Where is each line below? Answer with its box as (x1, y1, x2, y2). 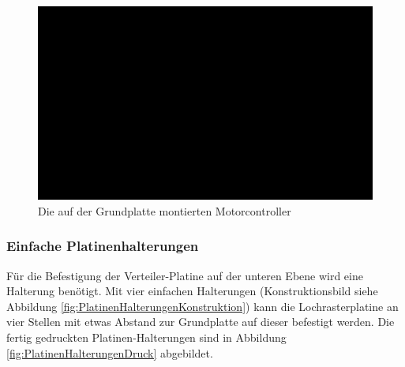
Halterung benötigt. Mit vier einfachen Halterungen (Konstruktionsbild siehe (6, 283, 378, 299)
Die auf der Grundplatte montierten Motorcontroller (38, 202, 291, 219)
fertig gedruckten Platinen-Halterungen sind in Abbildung (6, 328, 287, 345)
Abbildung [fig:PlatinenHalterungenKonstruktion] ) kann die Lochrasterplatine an (6, 298, 399, 314)
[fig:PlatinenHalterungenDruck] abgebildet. (6, 344, 213, 361)
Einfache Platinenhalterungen (6, 236, 199, 256)
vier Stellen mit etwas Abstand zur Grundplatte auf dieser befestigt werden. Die (6, 313, 395, 330)
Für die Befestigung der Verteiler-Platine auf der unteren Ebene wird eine (6, 267, 363, 283)
